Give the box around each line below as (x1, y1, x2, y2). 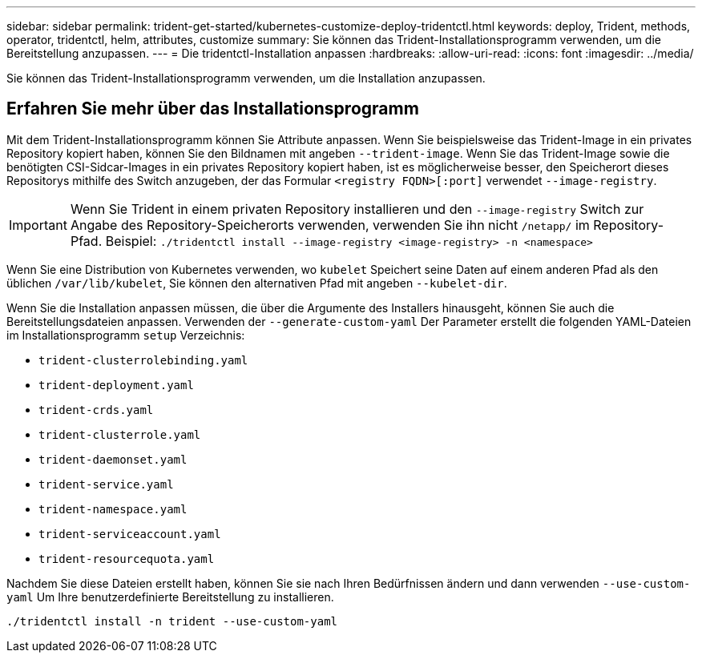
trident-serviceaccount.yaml (38, 527, 221, 540)
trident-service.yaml (38, 477, 174, 491)
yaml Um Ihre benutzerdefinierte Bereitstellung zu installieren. (6, 589, 334, 604)
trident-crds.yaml (38, 403, 154, 416)
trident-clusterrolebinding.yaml (38, 353, 248, 367)
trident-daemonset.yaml (38, 452, 188, 466)
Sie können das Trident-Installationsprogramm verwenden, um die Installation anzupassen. (6, 71, 486, 85)
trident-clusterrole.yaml (38, 428, 201, 441)
